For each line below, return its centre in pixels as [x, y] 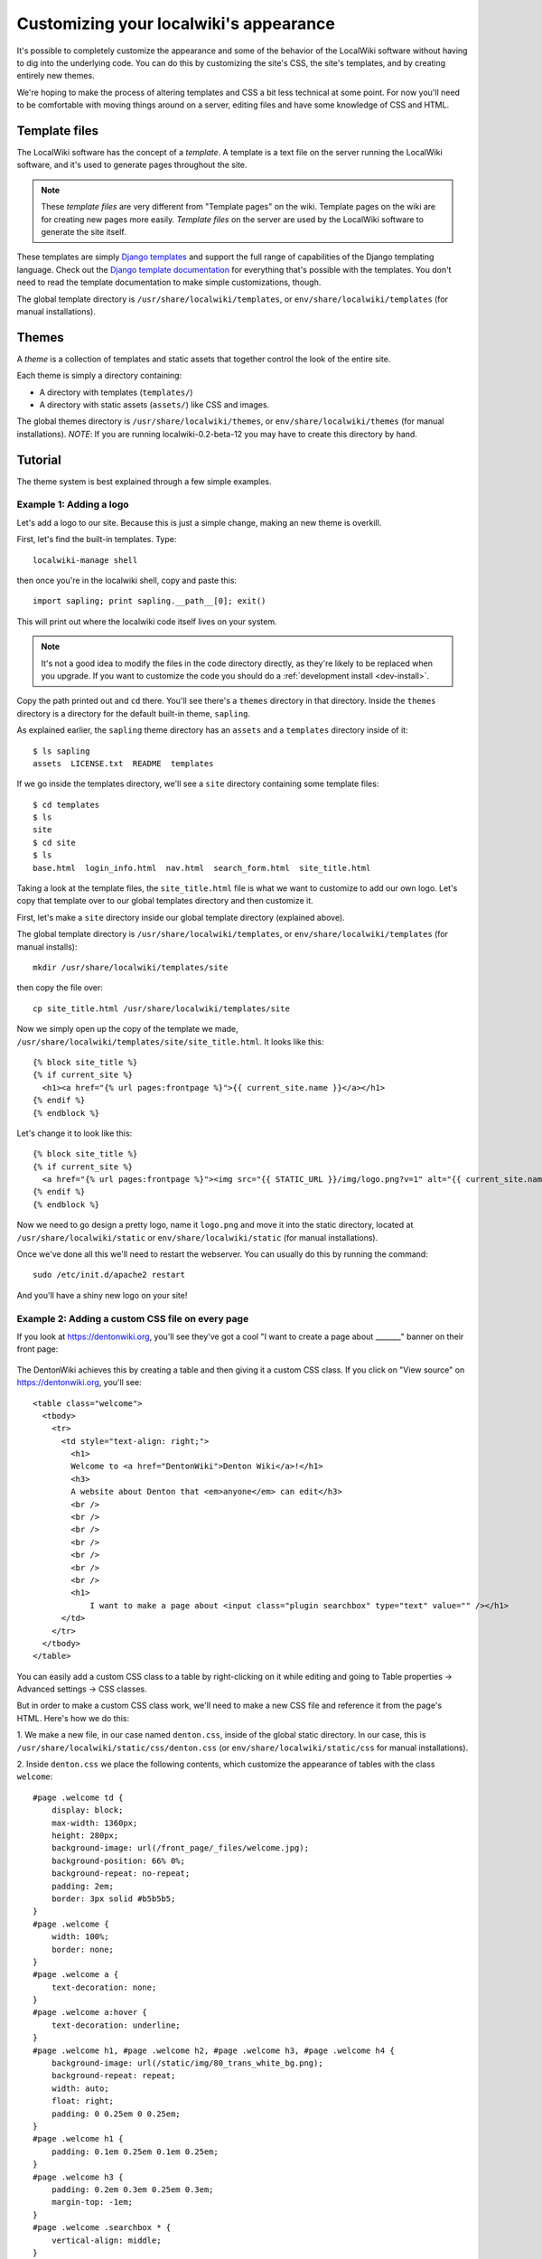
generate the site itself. [84, 231]
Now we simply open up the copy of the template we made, [127, 1029]
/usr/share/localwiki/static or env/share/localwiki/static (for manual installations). [197, 1237]
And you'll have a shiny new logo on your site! [102, 1295]
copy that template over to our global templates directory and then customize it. [165, 901]
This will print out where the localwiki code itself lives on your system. [147, 621]
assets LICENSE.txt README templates [123, 763]
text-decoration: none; [104, 1987]
